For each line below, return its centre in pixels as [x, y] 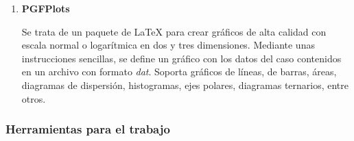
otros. [34, 98]
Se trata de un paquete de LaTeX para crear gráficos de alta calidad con [174, 31]
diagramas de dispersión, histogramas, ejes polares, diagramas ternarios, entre [185, 85]
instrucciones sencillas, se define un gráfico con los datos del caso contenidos [181, 58]
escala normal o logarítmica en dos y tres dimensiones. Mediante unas [168, 45]
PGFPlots [46, 8]
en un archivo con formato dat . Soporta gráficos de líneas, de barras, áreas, [179, 72]
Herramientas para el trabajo [88, 129]
